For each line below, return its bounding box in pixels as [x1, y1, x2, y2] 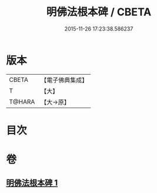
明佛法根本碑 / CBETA [46, 5, 152, 19]
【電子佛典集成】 [41, 76, 88, 84]
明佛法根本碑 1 [6, 178, 58, 188]
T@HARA [9, 98, 35, 106]
